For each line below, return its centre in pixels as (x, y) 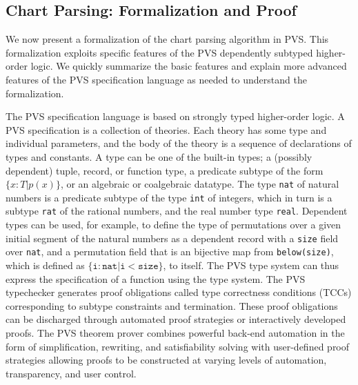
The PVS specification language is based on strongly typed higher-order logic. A (175, 116)
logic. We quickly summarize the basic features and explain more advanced (189, 66)
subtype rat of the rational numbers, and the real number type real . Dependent (177, 211)
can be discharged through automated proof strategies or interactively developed (176, 319)
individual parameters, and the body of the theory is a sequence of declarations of (179, 143)
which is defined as (45, 265)
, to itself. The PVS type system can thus (251, 265)
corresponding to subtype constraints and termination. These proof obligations (172, 305)
